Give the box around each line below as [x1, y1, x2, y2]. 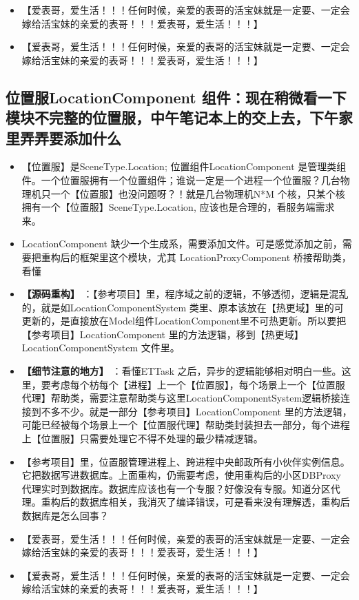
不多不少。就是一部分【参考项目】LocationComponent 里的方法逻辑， [41, 404, 352, 418]
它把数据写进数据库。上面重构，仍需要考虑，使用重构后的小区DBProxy [21, 468, 341, 482]
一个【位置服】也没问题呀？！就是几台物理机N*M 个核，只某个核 [50, 186, 345, 200]
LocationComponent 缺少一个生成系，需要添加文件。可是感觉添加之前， [21, 236, 342, 251]
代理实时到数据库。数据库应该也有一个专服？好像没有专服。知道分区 [21, 481, 331, 495]
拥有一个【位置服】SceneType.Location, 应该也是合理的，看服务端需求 [21, 200, 335, 214]
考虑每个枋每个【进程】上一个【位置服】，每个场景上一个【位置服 [50, 377, 345, 391]
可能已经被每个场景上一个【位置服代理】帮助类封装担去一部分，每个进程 [21, 417, 350, 432]
